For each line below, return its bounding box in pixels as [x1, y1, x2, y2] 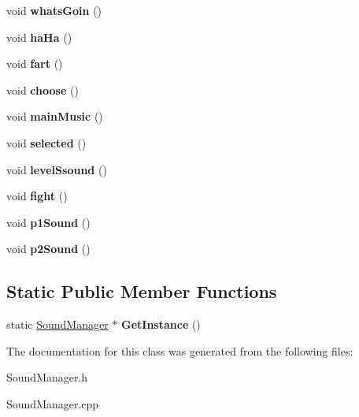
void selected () [6, 134, 87, 151]
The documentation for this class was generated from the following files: [6, 342, 353, 359]
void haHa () [6, 28, 72, 45]
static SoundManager [6, 316, 109, 333]
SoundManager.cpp [6, 395, 99, 411]
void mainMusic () [6, 108, 103, 125]
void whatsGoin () [6, 2, 102, 18]
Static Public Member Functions [6, 279, 277, 303]
